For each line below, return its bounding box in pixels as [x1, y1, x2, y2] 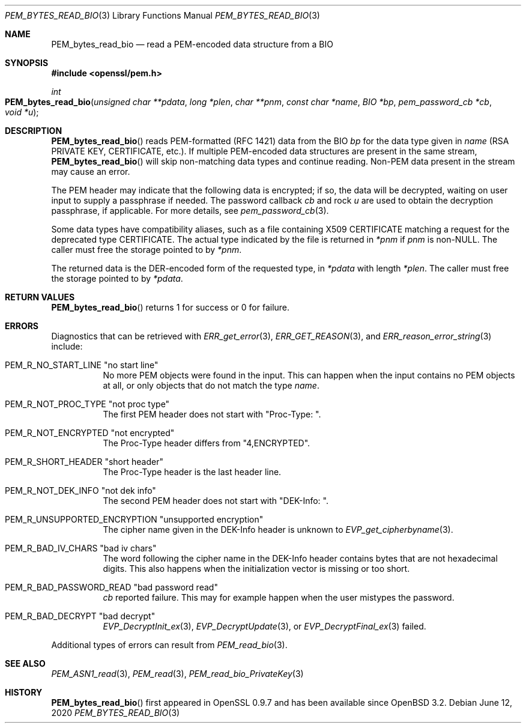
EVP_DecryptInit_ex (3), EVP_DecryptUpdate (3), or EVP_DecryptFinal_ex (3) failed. [103, 621, 426, 631]
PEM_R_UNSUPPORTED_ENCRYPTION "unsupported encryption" [5, 514, 264, 524]
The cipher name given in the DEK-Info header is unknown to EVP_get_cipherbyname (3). [103, 524, 453, 535]
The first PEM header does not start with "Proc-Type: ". [103, 409, 321, 419]
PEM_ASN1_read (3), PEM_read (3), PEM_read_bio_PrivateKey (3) [51, 669, 304, 679]
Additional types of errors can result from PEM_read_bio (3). [51, 640, 288, 650]
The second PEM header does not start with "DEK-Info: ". [103, 496, 328, 506]
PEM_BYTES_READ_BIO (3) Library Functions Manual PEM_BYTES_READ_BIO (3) [5, 10, 320, 20]
